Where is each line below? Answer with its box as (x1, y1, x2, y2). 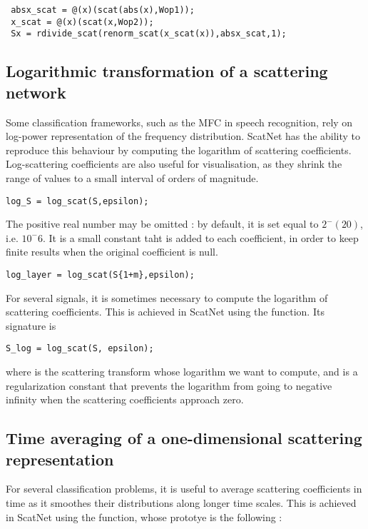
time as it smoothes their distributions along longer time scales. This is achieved (6, 495, 357, 510)
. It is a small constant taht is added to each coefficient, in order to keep (42, 230, 359, 245)
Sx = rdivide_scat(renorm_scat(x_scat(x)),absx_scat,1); (11, 29, 287, 39)
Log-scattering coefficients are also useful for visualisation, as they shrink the (6, 156, 342, 171)
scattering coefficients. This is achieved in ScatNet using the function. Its (6, 304, 324, 319)
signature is (6, 318, 56, 333)
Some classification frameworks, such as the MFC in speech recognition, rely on (6, 114, 353, 129)
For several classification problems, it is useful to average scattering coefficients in (6, 481, 362, 496)
